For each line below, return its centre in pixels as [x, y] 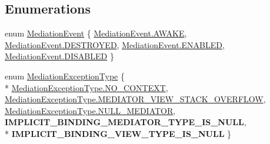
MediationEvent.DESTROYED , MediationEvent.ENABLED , [115, 44]
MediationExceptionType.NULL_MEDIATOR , [90, 110]
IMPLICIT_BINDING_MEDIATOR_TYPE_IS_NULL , [126, 122]
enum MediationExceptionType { [65, 76]
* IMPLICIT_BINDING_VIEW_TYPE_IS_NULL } [118, 133]
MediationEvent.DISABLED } [59, 56]
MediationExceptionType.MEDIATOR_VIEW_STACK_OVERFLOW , [135, 99]
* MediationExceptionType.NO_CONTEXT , [86, 87]
